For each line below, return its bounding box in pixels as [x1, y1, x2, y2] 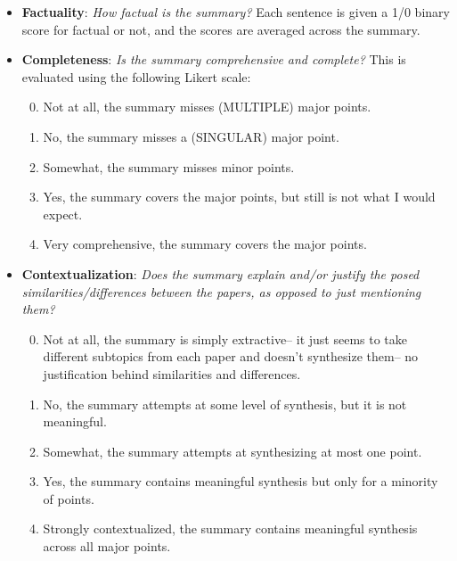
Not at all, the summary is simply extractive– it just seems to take [43, 329, 408, 348]
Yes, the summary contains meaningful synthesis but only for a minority [43, 472, 438, 491]
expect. [43, 204, 83, 223]
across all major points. [43, 537, 171, 556]
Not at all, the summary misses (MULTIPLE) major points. [43, 97, 371, 116]
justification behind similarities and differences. [43, 364, 301, 383]
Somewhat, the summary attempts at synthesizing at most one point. [43, 441, 422, 460]
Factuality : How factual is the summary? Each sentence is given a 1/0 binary [21, 3, 450, 21]
